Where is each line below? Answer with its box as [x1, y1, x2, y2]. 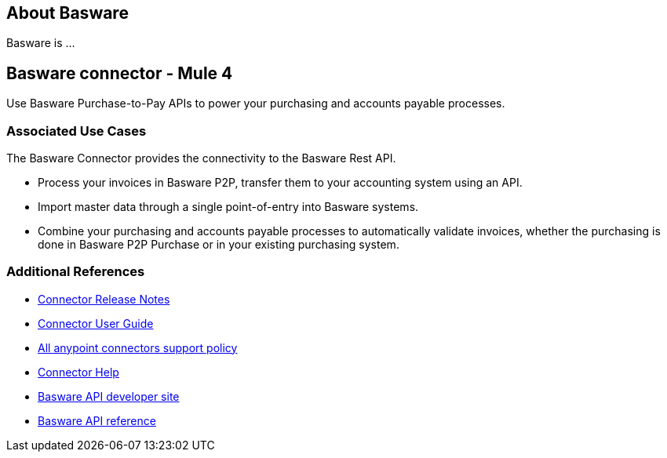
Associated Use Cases [6, 122, 147, 139]
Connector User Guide [38, 316, 154, 330]
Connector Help [38, 365, 119, 379]
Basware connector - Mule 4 [6, 63, 233, 83]
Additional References [6, 264, 145, 280]
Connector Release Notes [38, 292, 170, 306]
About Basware [6, 3, 129, 23]
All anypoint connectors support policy [38, 340, 238, 354]
